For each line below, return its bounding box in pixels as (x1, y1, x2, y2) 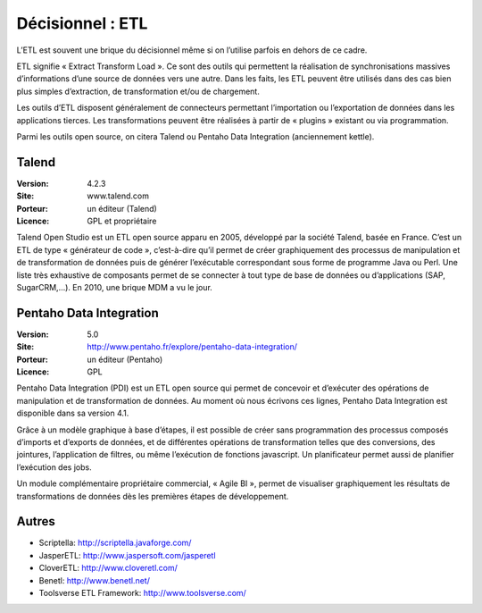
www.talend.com (87, 190, 149, 201)
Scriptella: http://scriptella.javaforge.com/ (38, 537, 192, 549)
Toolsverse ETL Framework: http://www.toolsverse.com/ (38, 587, 247, 598)
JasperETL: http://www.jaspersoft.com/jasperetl (38, 550, 216, 560)
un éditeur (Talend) (87, 203, 158, 214)
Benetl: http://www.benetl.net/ (38, 575, 151, 585)
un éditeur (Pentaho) (87, 354, 163, 365)
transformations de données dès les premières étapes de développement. (16, 491, 289, 501)
